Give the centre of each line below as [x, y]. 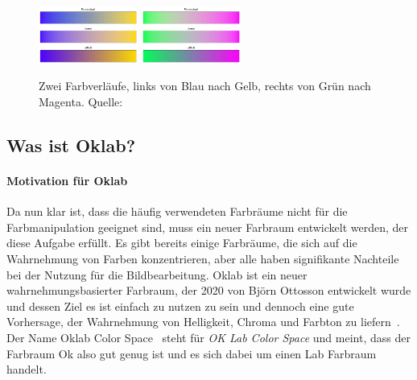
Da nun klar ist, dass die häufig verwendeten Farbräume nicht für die [177, 211]
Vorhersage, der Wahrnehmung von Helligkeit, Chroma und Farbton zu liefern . [203, 322]
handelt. [27, 369]
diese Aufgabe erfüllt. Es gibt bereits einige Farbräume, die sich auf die [182, 243]
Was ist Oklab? [71, 145]
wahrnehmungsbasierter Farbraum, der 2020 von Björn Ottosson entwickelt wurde [209, 290]
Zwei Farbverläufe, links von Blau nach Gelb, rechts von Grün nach [205, 86]
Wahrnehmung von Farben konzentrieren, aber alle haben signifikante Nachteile [203, 258]
